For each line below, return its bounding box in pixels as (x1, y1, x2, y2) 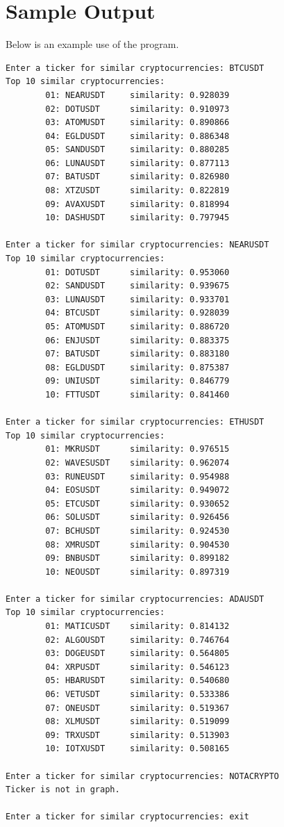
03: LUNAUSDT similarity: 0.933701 (45, 294, 230, 304)
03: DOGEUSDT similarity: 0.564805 (45, 648, 230, 659)
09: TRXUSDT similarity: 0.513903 (45, 730, 230, 740)
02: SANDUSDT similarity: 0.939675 (45, 281, 230, 291)
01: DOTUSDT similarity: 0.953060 (45, 267, 230, 277)
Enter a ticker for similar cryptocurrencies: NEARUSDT (6, 240, 269, 250)
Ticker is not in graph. (6, 785, 120, 795)
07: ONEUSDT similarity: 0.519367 (45, 703, 230, 713)
